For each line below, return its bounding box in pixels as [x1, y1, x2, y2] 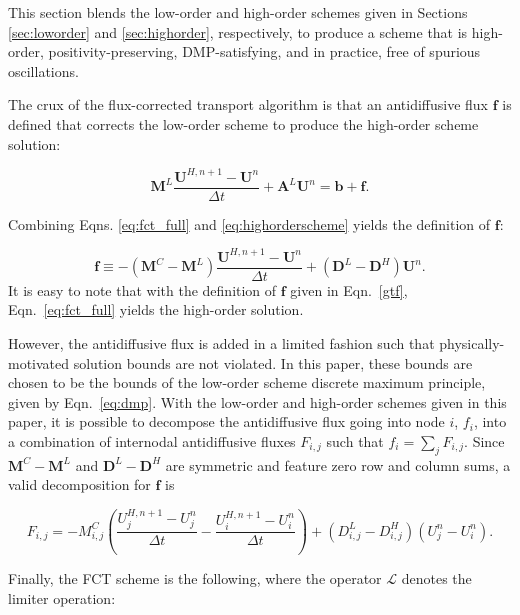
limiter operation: [8, 588, 116, 609]
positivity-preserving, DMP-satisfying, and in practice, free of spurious [48, 41, 481, 62]
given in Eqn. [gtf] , [290, 279, 408, 300]
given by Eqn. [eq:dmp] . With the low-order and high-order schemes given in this [8, 391, 507, 412]
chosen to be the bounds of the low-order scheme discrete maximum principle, [8, 372, 486, 393]
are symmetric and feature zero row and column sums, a [165, 454, 511, 475]
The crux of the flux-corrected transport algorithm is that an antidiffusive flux [8, 94, 489, 115]
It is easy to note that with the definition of [8, 279, 277, 300]
